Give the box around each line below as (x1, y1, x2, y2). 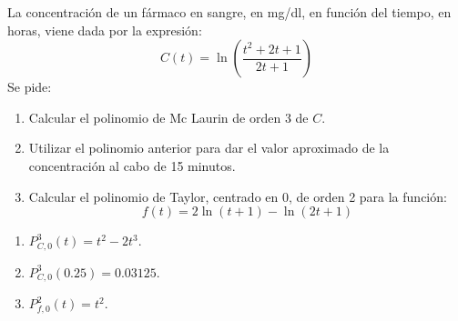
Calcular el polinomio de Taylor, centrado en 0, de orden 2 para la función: (28, 186, 447, 206)
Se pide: (7, 77, 52, 96)
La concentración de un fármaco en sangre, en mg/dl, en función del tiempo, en (7, 3, 452, 21)
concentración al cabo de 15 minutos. (28, 155, 236, 175)
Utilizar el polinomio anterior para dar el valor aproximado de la (28, 138, 390, 157)
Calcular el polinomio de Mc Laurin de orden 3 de (28, 107, 309, 126)
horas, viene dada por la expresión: (7, 20, 202, 39)
